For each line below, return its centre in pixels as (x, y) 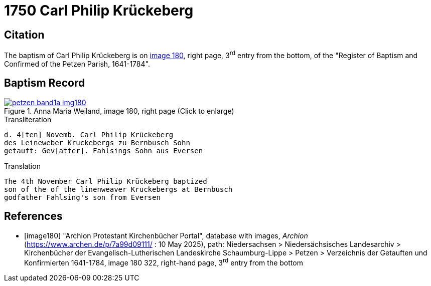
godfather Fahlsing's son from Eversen (82, 197)
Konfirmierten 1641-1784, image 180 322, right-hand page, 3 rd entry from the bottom (164, 262)
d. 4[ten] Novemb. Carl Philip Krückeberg (89, 134)
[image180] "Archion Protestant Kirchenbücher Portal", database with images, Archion (166, 235)
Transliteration (28, 119)
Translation (22, 166)
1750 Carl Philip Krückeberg (99, 11)
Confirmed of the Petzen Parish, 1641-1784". (77, 64)
